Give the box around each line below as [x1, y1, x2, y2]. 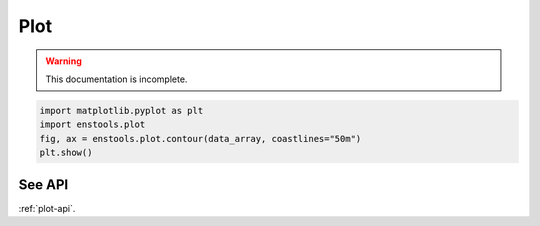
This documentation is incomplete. [45, 73, 188, 85]
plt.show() [39, 147, 93, 159]
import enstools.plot [39, 119, 146, 130]
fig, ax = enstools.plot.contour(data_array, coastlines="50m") [39, 133, 362, 144]
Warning [45, 55, 82, 67]
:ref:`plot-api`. [18, 202, 76, 214]
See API [18, 176, 69, 193]
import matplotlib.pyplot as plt [39, 105, 204, 116]
